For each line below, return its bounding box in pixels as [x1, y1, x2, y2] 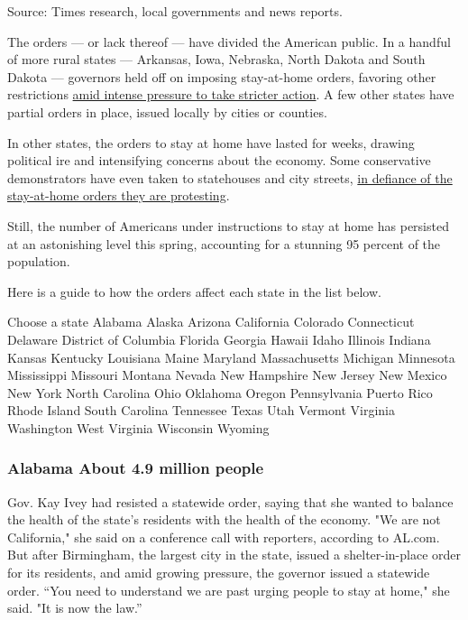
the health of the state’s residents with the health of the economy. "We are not [7, 510, 441, 529]
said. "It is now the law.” [7, 598, 142, 617]
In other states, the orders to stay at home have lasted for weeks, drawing [7, 133, 415, 152]
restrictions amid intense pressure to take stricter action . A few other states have [7, 85, 454, 104]
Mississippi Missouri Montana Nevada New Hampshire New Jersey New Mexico [7, 366, 447, 384]
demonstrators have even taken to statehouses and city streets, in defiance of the [7, 168, 453, 187]
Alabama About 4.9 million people [7, 457, 264, 479]
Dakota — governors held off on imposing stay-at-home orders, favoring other [7, 67, 436, 86]
